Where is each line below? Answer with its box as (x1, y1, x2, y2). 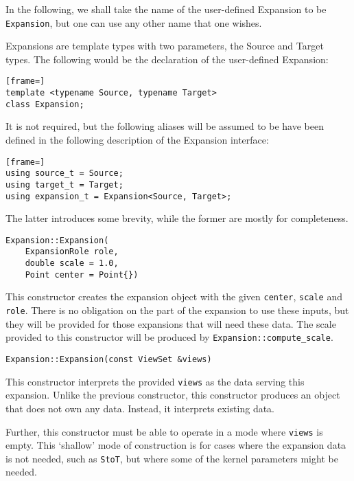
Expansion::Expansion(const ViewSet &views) (5, 355, 212, 364)
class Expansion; (5, 99, 84, 109)
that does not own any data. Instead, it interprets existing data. (5, 401, 275, 415)
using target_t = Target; (5, 179, 123, 190)
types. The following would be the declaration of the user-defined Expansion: (5, 52, 329, 66)
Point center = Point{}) (25, 269, 139, 280)
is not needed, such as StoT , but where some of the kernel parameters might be (5, 451, 338, 465)
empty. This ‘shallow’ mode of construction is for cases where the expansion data (5, 438, 346, 452)
